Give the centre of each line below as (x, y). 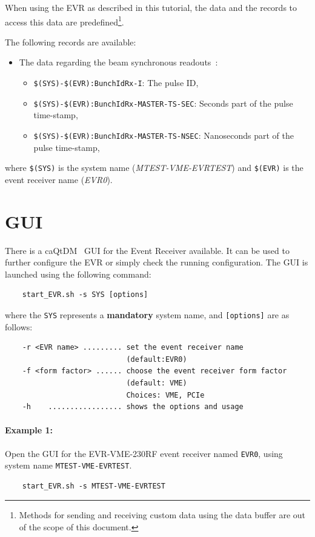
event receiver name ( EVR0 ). (59, 179)
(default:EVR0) (157, 359)
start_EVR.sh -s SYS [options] (85, 295)
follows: (19, 326)
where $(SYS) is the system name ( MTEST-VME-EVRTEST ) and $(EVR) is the (154, 168)
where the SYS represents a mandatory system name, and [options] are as (147, 314)
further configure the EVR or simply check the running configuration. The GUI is (157, 262)
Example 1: (29, 430)
